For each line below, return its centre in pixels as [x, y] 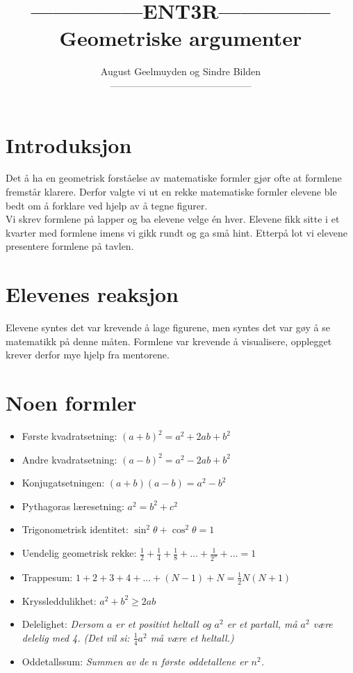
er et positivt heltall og [163, 624]
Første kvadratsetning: [69, 436]
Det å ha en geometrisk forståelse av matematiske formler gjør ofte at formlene [174, 178]
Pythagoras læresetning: [73, 506]
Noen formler [71, 403]
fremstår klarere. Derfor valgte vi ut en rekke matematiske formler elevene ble [171, 192]
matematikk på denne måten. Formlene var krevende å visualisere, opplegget [169, 341]
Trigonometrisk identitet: [75, 529]
